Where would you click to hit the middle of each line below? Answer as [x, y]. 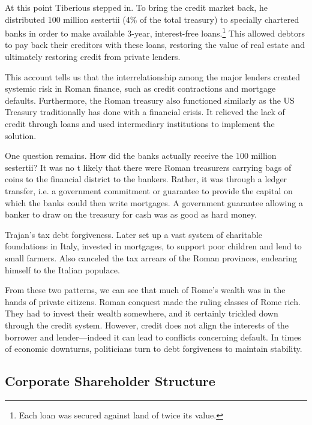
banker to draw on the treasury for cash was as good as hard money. [131, 214]
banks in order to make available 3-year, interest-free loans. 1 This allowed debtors [155, 32]
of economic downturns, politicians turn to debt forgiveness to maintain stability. [154, 349]
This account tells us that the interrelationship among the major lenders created [153, 76]
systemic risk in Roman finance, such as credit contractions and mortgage [140, 88]
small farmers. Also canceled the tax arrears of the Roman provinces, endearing [151, 257]
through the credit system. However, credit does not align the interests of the [147, 325]
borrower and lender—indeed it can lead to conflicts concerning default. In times [153, 337]
